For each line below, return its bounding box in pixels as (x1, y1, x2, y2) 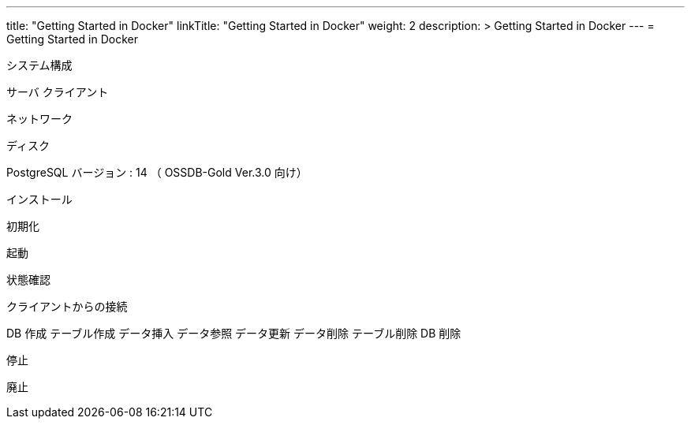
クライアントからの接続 (6, 300, 128, 313)
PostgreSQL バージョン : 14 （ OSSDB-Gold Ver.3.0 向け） (6, 166, 308, 179)
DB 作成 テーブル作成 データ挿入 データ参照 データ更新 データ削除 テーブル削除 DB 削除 (6, 326, 461, 340)
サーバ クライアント (6, 85, 109, 99)
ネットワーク (6, 112, 73, 125)
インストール (6, 192, 73, 206)
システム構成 (6, 58, 73, 72)
